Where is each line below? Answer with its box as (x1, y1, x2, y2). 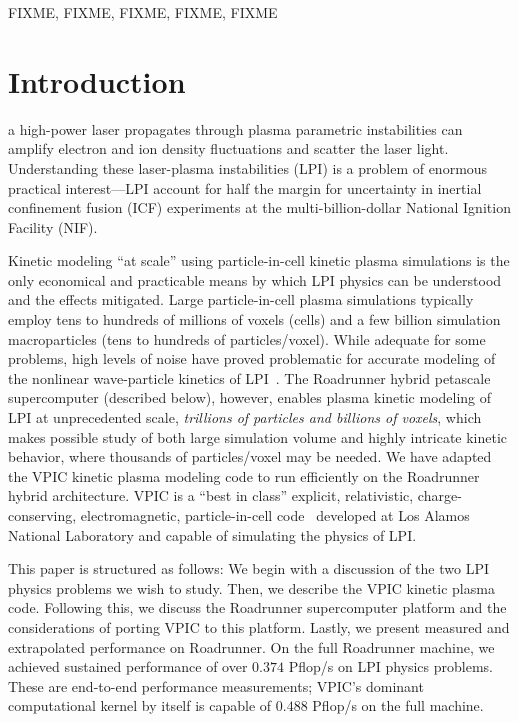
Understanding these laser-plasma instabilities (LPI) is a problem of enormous (8, 157, 488, 178)
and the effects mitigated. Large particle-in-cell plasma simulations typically (8, 289, 474, 310)
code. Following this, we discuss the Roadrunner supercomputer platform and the (8, 597, 507, 618)
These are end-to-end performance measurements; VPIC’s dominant (8, 675, 424, 696)
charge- (417, 485, 462, 506)
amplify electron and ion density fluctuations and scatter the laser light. (8, 138, 449, 159)
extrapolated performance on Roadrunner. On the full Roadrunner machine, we (8, 636, 495, 657)
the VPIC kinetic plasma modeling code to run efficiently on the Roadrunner (8, 465, 480, 486)
